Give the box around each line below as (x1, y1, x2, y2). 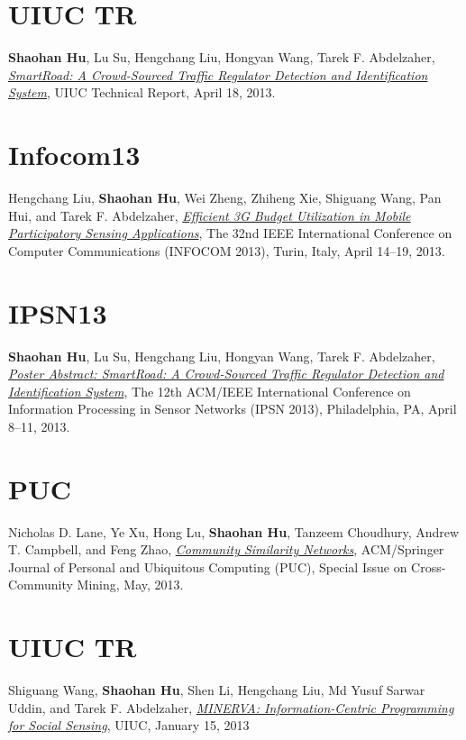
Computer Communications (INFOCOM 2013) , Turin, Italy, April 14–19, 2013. (8, 241, 445, 260)
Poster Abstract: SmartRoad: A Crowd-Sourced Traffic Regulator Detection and (8, 364, 444, 383)
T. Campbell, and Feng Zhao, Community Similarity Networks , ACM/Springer (8, 540, 444, 559)
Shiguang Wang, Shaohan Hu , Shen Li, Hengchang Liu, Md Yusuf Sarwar (8, 681, 425, 699)
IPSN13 (8, 294, 107, 331)
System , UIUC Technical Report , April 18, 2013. (8, 83, 276, 102)
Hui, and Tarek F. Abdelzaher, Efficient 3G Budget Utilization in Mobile (8, 206, 411, 224)
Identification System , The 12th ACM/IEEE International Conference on (8, 381, 411, 400)
